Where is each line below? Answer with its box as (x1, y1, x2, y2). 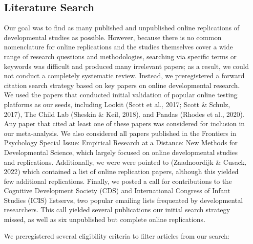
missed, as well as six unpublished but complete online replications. (4, 214, 206, 224)
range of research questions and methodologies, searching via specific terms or (4, 51, 237, 61)
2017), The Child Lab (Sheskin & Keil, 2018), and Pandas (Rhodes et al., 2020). (4, 109, 245, 119)
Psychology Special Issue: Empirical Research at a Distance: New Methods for (4, 137, 238, 148)
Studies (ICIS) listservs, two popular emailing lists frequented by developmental (4, 195, 243, 205)
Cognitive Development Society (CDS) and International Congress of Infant (4, 185, 231, 196)
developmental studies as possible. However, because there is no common (4, 32, 222, 42)
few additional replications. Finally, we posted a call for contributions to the (4, 176, 232, 186)
